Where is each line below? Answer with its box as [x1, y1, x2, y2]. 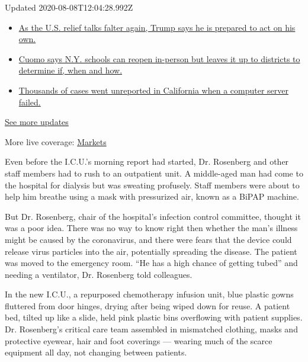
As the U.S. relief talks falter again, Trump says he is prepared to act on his [18, 21, 296, 33]
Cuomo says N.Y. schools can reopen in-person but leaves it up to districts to [18, 52, 300, 65]
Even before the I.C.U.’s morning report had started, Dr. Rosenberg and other [5, 155, 289, 168]
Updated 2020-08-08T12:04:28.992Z [5, 1, 133, 13]
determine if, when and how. [18, 64, 123, 76]
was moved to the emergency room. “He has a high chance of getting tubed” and [5, 257, 298, 269]
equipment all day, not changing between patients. [5, 346, 187, 358]
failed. [18, 95, 41, 108]
